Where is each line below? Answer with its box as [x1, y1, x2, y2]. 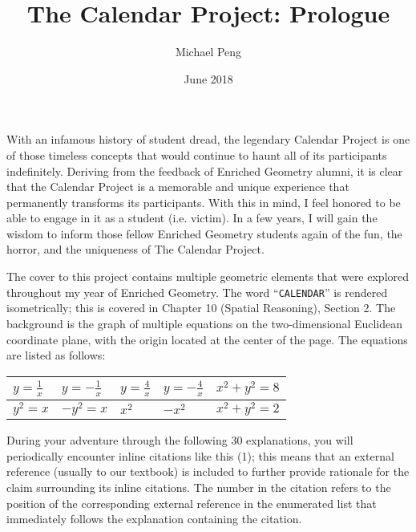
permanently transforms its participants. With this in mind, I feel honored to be [6, 193, 401, 210]
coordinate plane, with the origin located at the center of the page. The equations [6, 331, 408, 347]
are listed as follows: [6, 347, 106, 363]
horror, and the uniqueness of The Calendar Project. [6, 241, 265, 258]
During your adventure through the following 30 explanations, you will [6, 432, 353, 449]
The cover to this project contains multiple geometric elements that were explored [6, 268, 410, 285]
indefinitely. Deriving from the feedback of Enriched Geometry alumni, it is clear [6, 162, 403, 179]
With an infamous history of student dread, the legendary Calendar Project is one [6, 131, 410, 148]
